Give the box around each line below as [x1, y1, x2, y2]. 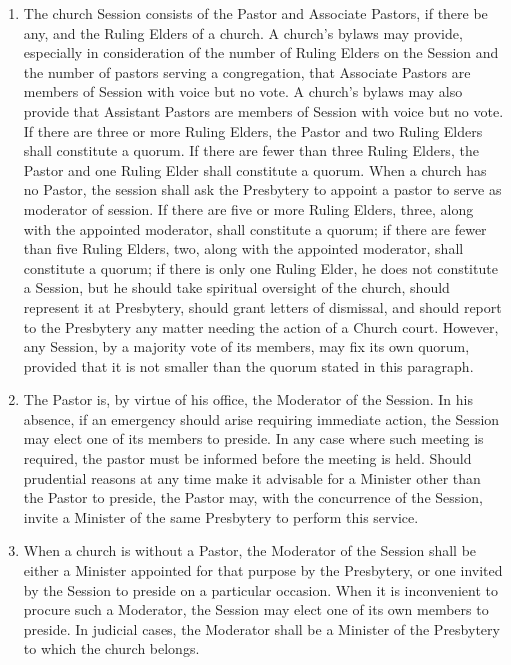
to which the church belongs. [23, 638, 200, 659]
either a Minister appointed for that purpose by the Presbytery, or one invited [23, 560, 503, 581]
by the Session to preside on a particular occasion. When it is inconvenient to [23, 579, 498, 600]
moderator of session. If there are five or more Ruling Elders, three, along [23, 198, 474, 219]
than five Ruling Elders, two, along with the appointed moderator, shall [23, 238, 464, 259]
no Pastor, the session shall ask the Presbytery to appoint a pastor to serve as [23, 179, 502, 200]
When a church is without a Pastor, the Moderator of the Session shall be [23, 540, 477, 561]
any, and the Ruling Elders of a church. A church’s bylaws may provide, [23, 22, 463, 43]
